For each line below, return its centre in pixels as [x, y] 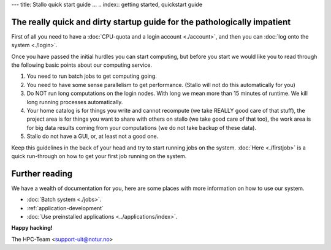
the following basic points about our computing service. [82, 65]
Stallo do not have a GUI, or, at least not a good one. [93, 136]
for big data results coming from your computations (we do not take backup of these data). [142, 127]
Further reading [42, 174]
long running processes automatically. [75, 102]
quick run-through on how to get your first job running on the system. [99, 156]
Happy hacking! [32, 228]
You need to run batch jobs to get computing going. [92, 76]
